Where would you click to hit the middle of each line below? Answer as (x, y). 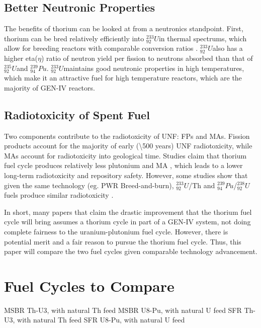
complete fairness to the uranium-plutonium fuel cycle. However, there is (116, 231)
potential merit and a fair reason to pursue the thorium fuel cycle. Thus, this (123, 241)
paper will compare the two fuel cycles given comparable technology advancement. (131, 251)
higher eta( (21, 58)
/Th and (202, 185)
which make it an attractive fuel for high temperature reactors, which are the (123, 78)
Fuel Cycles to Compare (89, 285)
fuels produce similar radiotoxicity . (59, 195)
